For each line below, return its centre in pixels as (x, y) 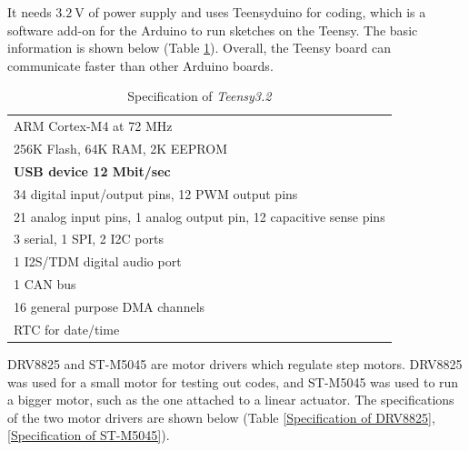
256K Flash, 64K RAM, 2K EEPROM (120, 149)
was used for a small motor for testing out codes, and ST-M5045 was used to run (233, 381)
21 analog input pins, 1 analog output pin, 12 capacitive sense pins (200, 216)
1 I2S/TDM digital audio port (98, 261)
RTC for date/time (67, 329)
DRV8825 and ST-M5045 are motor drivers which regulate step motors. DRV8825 (235, 363)
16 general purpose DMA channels (110, 306)
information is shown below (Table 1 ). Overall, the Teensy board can (199, 48)
